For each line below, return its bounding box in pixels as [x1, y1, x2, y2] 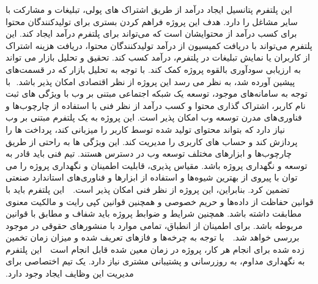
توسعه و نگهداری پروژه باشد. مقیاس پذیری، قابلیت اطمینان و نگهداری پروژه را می [6, 159, 308, 171]
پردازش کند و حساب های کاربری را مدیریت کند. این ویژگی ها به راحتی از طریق [6, 135, 298, 148]
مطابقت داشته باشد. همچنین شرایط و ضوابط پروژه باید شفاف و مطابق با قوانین [6, 207, 302, 220]
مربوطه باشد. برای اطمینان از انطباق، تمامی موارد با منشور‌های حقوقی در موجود [6, 219, 303, 231]
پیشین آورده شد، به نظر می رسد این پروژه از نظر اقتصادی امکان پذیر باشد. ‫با [6, 75, 295, 88]
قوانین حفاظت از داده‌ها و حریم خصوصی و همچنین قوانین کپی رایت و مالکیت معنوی [6, 195, 314, 207]
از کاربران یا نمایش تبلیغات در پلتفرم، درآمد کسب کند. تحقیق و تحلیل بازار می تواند [6, 51, 310, 64]
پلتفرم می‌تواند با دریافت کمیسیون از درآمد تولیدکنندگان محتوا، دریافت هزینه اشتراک [6, 39, 312, 51]
